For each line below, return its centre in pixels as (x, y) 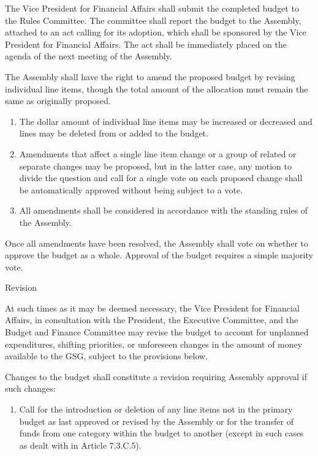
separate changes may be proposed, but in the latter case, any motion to (155, 166)
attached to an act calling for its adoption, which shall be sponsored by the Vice (156, 32)
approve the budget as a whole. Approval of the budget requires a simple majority (159, 255)
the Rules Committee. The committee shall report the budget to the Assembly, (153, 20)
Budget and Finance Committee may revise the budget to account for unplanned (157, 332)
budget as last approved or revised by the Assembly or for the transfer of (156, 421)
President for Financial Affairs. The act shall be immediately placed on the (146, 44)
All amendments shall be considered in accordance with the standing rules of (164, 210)
